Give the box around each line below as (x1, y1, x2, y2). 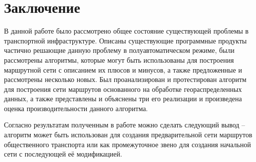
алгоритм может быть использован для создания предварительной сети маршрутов (4, 129, 253, 140)
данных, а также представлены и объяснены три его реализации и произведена (4, 93, 242, 104)
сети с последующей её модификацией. (4, 149, 122, 159)
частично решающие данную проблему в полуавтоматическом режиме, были (4, 45, 235, 55)
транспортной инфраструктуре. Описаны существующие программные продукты (4, 35, 247, 45)
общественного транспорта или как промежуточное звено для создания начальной (4, 139, 251, 149)
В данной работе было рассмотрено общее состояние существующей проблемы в (4, 26, 249, 36)
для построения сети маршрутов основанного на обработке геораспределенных (4, 83, 242, 94)
